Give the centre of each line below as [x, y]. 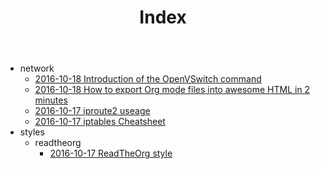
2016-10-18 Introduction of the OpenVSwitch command [148, 79]
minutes [51, 100]
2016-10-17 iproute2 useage [92, 111]
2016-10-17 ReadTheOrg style [111, 153]
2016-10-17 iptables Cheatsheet [100, 122]
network [37, 68]
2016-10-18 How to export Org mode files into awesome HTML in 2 [172, 90]
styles [32, 132]
